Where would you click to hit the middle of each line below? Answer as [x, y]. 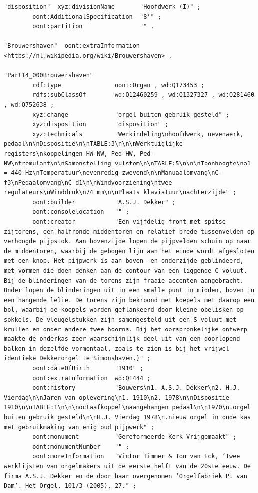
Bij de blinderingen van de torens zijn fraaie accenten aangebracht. [124, 280]
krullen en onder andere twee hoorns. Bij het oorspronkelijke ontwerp [126, 329]
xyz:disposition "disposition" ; [101, 124]
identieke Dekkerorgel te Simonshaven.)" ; [77, 359]
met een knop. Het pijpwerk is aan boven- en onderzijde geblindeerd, [124, 261]
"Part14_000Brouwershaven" [49, 76]
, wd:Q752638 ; [29, 104]
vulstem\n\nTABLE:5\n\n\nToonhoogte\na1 [182, 163]
